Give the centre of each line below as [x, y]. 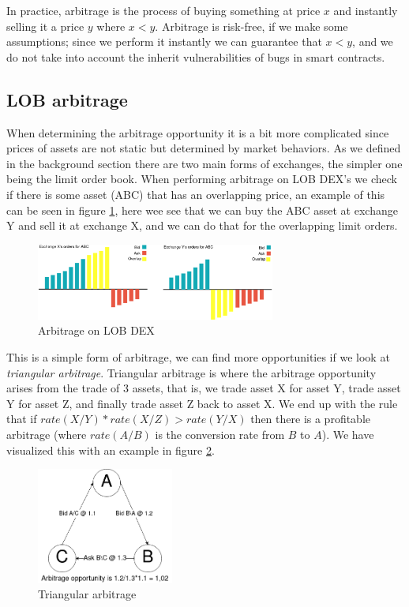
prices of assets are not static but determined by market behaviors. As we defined [204, 148]
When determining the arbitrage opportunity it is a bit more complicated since [198, 132]
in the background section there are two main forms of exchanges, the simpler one [204, 163]
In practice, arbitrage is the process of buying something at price [163, 10]
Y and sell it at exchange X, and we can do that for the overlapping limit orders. [202, 225]
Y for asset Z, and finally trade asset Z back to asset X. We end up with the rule [202, 403]
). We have [348, 434]
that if [22, 419]
